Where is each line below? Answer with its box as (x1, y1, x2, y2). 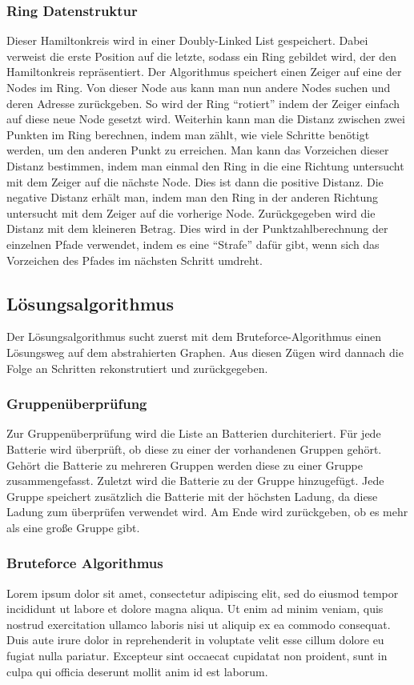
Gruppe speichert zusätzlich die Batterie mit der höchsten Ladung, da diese (6, 487, 378, 504)
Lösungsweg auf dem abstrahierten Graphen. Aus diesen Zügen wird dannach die (6, 343, 404, 360)
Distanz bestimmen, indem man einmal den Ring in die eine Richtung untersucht (6, 157, 404, 174)
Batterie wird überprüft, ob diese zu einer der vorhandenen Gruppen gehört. (6, 440, 382, 457)
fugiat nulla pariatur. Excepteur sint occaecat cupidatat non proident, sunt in (6, 647, 388, 664)
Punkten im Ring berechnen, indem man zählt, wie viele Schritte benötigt (6, 126, 370, 142)
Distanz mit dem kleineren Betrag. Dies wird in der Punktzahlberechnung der (6, 220, 388, 237)
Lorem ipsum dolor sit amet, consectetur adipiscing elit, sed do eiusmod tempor (6, 584, 399, 601)
